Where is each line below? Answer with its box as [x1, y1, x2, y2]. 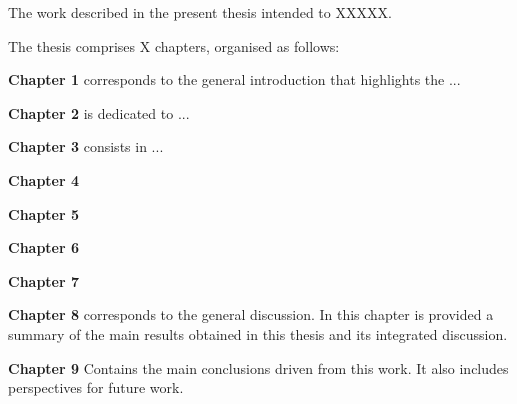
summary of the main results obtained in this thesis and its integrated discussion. [8, 323, 508, 344]
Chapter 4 [8, 169, 80, 190]
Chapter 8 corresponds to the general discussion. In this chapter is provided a [8, 304, 494, 325]
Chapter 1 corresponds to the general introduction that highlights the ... [8, 69, 461, 90]
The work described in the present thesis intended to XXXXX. [8, 2, 392, 22]
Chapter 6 [8, 237, 80, 258]
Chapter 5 [8, 203, 80, 224]
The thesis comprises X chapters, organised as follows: [8, 35, 340, 56]
